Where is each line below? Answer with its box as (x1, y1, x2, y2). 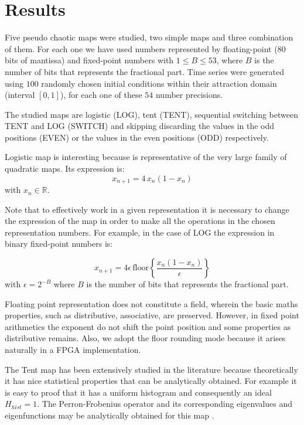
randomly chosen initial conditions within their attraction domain (41, 77, 277, 89)
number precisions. (155, 89, 223, 101)
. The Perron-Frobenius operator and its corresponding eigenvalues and (37, 397, 293, 410)
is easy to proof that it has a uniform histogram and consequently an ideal (5, 386, 272, 398)
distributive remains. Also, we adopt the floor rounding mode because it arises (5, 332, 286, 344)
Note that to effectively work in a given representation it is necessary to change (5, 203, 289, 215)
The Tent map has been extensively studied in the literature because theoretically (5, 363, 298, 375)
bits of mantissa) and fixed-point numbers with (5, 54, 174, 66)
